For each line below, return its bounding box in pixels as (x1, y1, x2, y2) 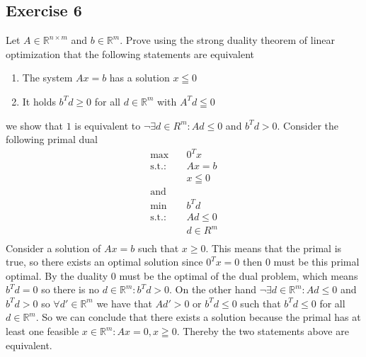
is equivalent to (74, 118, 141, 132)
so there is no (41, 282, 99, 297)
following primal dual (6, 132, 98, 147)
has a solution (109, 70, 170, 85)
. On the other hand (169, 282, 257, 297)
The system (22, 70, 73, 85)
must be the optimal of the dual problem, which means (119, 268, 358, 283)
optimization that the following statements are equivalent (6, 46, 254, 61)
